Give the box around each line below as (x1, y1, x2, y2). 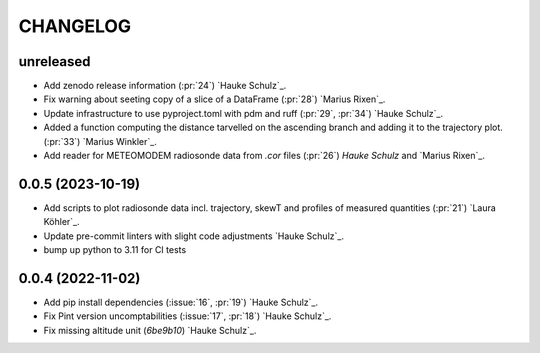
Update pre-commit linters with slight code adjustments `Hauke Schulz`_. (43, 230, 345, 242)
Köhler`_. (43, 216, 80, 228)
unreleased (18, 53, 91, 70)
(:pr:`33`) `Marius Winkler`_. (43, 135, 157, 147)
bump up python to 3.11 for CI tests (43, 244, 187, 256)
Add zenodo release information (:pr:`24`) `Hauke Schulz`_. (43, 80, 287, 92)
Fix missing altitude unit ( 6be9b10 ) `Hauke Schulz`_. (43, 324, 257, 336)
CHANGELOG (18, 15, 132, 37)
